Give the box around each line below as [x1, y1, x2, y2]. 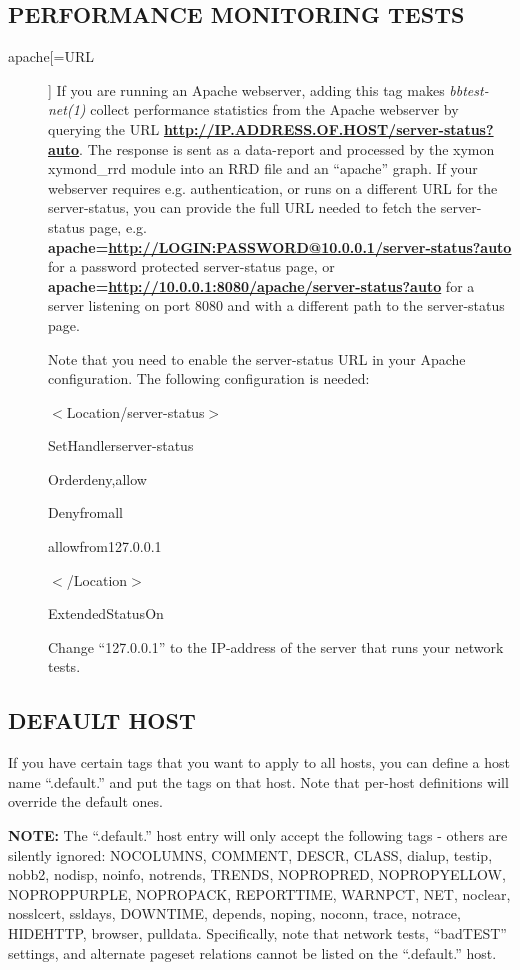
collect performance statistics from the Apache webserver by [90, 99, 459, 120]
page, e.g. [89, 216, 147, 237]
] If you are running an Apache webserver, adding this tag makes [48, 79, 445, 100]
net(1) [48, 99, 86, 120]
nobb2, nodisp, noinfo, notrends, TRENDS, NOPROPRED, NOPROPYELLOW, [8, 864, 506, 885]
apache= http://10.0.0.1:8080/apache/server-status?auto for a [48, 275, 475, 296]
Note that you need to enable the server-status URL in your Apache [48, 348, 466, 369]
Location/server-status [66, 401, 205, 422]
